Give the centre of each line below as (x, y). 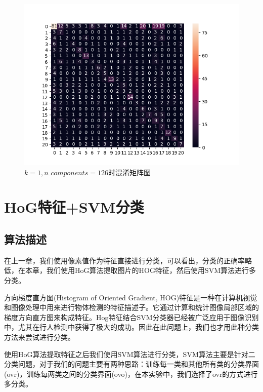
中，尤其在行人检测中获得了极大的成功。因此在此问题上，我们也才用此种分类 (131, 327)
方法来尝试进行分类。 (39, 337)
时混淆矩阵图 (129, 172)
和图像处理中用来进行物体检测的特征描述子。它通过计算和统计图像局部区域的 (131, 307)
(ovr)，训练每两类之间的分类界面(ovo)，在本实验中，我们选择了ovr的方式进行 (131, 374)
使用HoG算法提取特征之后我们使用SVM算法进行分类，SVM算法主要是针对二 (130, 354)
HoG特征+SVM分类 (74, 207)
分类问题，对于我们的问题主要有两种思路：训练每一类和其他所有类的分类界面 (131, 364)
